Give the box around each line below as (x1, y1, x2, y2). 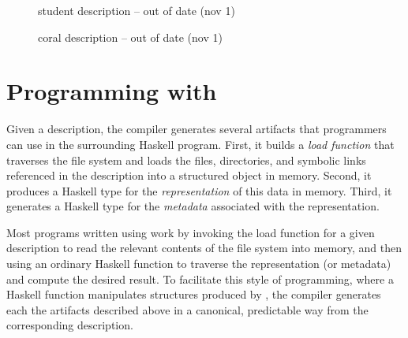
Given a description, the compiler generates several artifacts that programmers (6, 121, 387, 137)
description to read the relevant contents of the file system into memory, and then (6, 240, 402, 256)
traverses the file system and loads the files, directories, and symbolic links (6, 151, 366, 168)
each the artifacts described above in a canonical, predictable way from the (6, 301, 369, 318)
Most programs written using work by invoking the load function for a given (6, 224, 375, 240)
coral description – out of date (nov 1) (38, 28, 223, 45)
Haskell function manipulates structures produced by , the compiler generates (6, 286, 381, 303)
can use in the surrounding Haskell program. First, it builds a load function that (6, 136, 395, 152)
